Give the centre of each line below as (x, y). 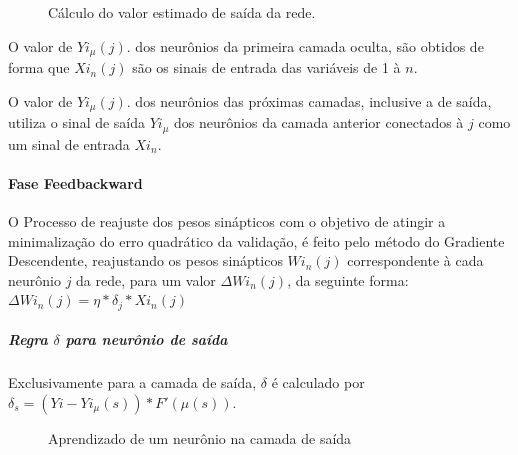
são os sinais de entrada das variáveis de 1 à (266, 67)
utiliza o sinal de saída (77, 122)
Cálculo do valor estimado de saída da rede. (182, 12)
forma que (39, 67)
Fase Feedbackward (75, 182)
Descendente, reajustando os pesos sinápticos (145, 260)
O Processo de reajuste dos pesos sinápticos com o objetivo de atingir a (227, 220)
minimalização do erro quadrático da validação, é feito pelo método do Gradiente (256, 240)
